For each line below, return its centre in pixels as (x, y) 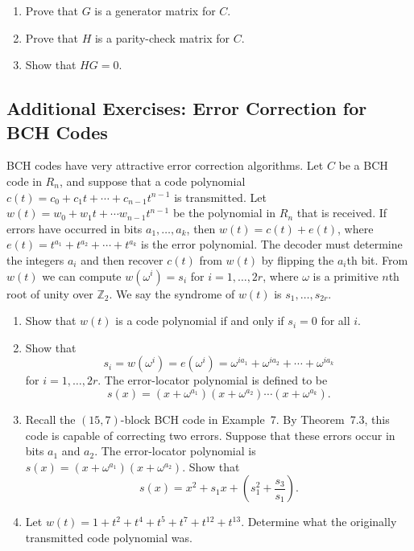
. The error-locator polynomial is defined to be (213, 380)
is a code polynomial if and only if (200, 321)
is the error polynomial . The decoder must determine (272, 244)
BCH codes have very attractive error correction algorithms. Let (165, 165)
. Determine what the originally (319, 522)
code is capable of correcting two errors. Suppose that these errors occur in (210, 435)
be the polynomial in (224, 213)
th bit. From (377, 259)
